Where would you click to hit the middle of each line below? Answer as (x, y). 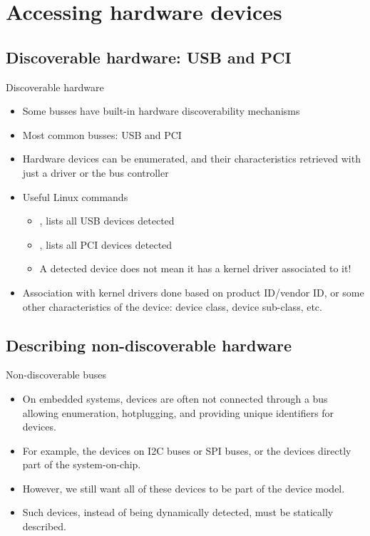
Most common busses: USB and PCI (102, 134)
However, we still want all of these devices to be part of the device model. (184, 488)
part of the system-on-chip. (82, 464)
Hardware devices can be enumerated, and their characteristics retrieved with (191, 159)
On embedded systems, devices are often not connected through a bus (175, 398)
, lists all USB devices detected (107, 221)
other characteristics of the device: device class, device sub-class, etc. (172, 306)
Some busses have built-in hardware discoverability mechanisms (161, 111)
